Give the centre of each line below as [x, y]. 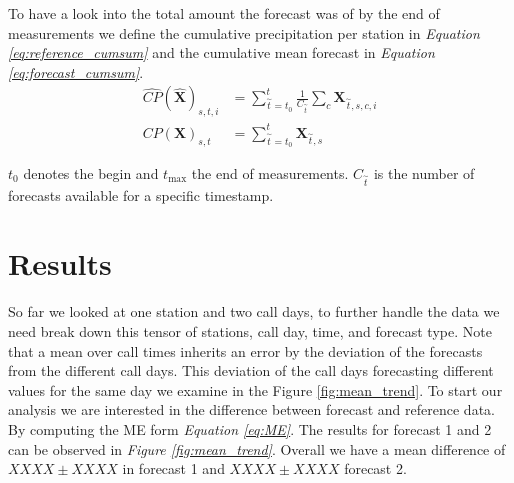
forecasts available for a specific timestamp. [141, 194]
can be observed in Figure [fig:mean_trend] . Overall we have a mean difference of [257, 448]
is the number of [424, 172]
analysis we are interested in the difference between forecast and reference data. [251, 409]
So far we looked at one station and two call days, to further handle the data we [254, 311]
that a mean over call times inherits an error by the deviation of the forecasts [245, 350]
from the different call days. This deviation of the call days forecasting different [251, 370]
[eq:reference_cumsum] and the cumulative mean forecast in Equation [221, 52]
